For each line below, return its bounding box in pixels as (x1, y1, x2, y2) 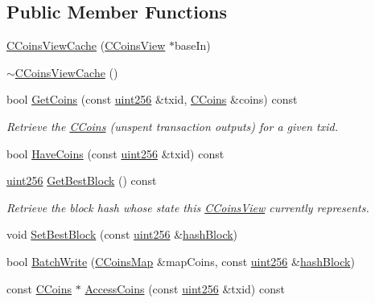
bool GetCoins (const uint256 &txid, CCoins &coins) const (6, 91, 298, 108)
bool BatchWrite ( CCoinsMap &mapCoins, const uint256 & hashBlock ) (6, 252, 355, 269)
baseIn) (174, 37, 211, 54)
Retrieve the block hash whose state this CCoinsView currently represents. (6, 199, 369, 215)
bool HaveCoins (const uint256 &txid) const (6, 145, 225, 162)
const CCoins (6, 280, 72, 297)
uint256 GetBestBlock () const (6, 172, 157, 189)
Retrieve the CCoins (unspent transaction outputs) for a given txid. (6, 117, 338, 134)
